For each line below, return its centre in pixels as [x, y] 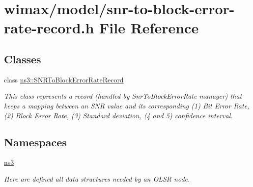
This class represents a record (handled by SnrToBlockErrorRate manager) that [123, 96]
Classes [23, 59]
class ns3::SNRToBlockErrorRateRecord [64, 79]
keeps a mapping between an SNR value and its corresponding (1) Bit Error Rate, [127, 105]
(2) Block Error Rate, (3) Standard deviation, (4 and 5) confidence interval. [118, 115]
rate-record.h [49, 28]
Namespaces [35, 142]
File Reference [149, 28]
